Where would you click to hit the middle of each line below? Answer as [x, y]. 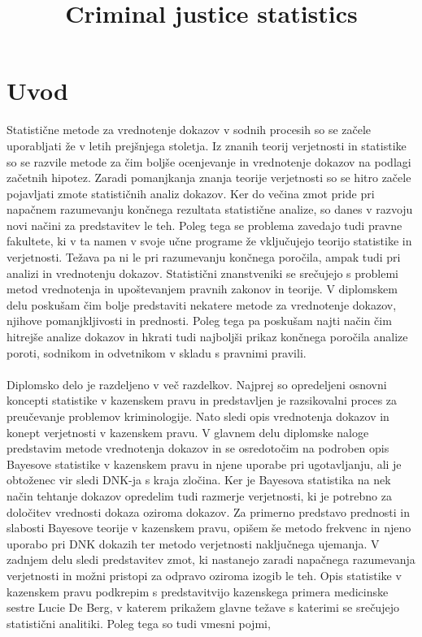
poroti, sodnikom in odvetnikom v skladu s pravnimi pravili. [157, 352]
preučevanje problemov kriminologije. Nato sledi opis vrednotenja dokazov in [198, 416]
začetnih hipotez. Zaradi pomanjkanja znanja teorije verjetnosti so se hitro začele [209, 178]
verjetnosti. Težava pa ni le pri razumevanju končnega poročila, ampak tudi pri [204, 257]
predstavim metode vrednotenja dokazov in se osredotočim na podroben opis [198, 448]
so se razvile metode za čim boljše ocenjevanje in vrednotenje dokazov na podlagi [209, 161]
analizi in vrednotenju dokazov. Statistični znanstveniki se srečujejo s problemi [202, 273]
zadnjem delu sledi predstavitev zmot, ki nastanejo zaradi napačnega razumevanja [211, 559]
